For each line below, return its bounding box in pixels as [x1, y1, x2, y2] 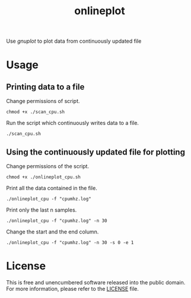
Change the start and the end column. [6, 228, 99, 235]
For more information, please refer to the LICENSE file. [6, 285, 139, 292]
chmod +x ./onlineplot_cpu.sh [6, 174, 81, 180]
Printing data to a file [6, 82, 85, 92]
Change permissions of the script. [6, 163, 90, 169]
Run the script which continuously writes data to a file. [6, 120, 139, 127]
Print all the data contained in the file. [6, 185, 98, 191]
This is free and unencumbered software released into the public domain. [6, 278, 186, 286]
